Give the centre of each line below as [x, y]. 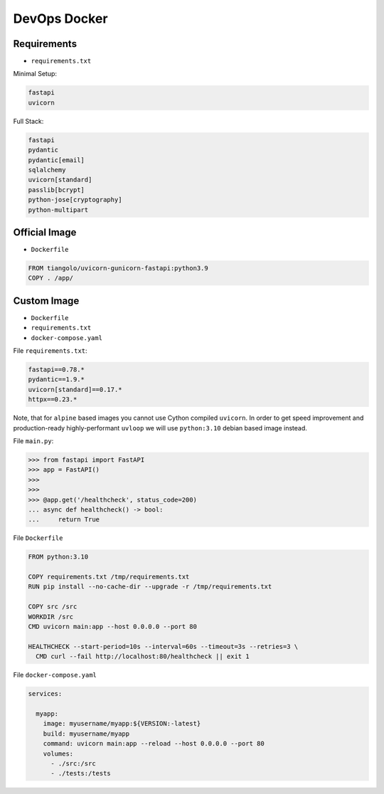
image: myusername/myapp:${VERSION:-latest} [122, 724]
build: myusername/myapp [86, 734]
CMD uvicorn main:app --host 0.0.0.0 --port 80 [112, 627]
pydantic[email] [57, 160]
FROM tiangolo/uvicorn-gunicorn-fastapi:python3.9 [118, 268]
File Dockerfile [38, 538]
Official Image [45, 232]
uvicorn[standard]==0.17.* [75, 389]
